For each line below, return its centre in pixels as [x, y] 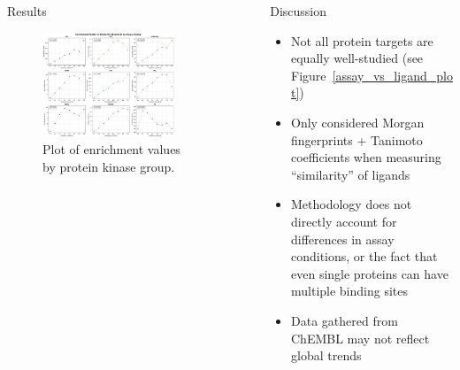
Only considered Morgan [358, 122]
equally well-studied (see [357, 58]
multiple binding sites [350, 291]
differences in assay [343, 239]
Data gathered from [345, 320]
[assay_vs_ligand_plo [392, 75]
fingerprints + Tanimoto [357, 139]
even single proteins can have [370, 273]
